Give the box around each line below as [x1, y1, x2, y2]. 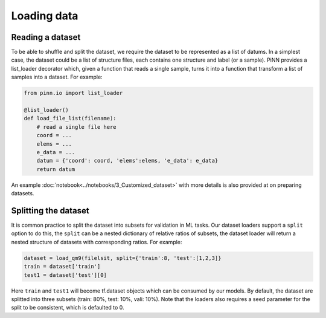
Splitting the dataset [11, 206, 90, 216]
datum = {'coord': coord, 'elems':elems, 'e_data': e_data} [36, 157, 219, 164]
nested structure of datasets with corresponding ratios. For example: [11, 238, 182, 245]
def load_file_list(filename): [24, 115, 117, 122]
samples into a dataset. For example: [11, 73, 103, 81]
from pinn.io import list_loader [24, 89, 123, 97]
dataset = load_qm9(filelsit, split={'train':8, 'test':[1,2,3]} [24, 255, 222, 261]
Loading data [11, 9, 78, 22]
